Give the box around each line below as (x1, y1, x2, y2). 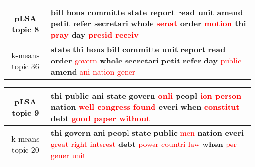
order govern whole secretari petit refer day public (51, 55, 242, 66)
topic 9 (12, 106, 39, 118)
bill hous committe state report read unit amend (51, 6, 243, 18)
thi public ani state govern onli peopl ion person (51, 90, 242, 101)
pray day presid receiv (51, 29, 139, 40)
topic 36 (11, 60, 39, 72)
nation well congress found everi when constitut (51, 101, 240, 112)
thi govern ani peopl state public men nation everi (51, 127, 244, 138)
